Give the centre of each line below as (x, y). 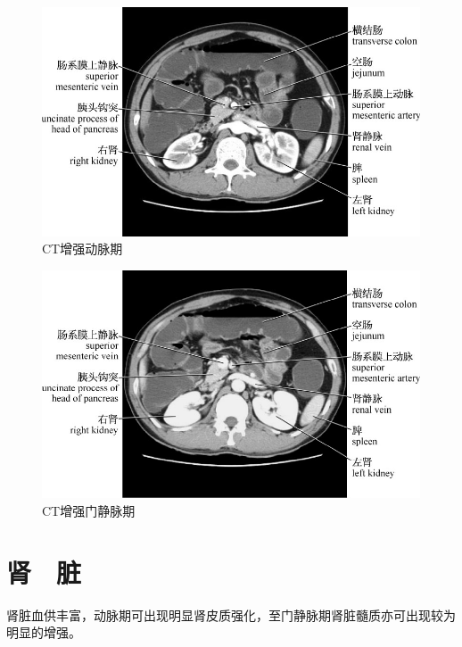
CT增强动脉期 (82, 249)
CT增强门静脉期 (89, 510)
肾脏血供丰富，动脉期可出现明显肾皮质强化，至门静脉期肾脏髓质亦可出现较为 (231, 614)
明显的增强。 (44, 632)
